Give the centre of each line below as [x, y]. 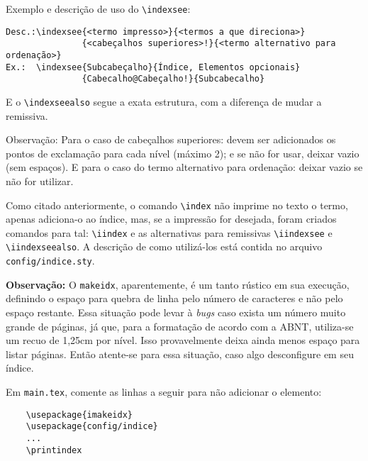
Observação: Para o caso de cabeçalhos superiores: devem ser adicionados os [171, 139]
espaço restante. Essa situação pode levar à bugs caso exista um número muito [176, 312]
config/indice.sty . [50, 261]
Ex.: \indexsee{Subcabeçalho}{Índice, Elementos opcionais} [153, 67]
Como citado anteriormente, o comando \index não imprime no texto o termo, [177, 205]
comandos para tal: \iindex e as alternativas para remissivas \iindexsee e [169, 232]
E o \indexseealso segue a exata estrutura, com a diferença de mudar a [164, 101]
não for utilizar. [40, 180]
